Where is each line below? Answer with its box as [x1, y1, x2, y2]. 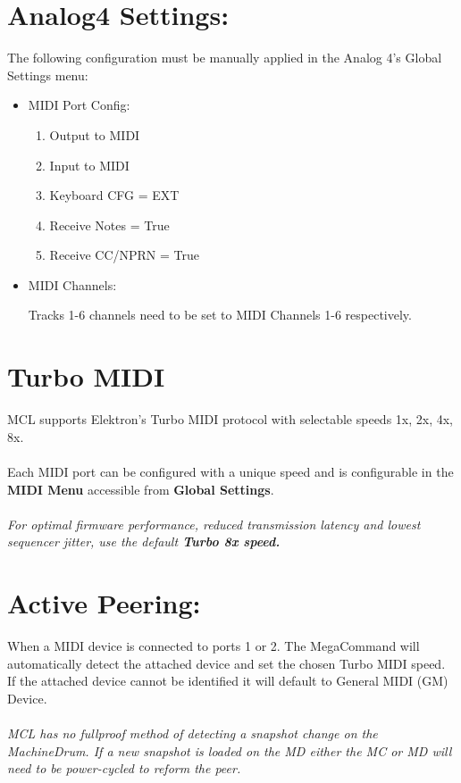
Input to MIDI [49, 155, 130, 174]
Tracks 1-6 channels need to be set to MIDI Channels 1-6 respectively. [28, 305, 412, 324]
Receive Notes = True [49, 215, 170, 234]
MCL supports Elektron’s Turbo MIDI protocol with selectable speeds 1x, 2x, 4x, [7, 410, 453, 429]
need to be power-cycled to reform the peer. [7, 759, 241, 778]
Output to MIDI [49, 125, 140, 144]
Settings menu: [7, 65, 88, 84]
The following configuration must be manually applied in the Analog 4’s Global [7, 48, 442, 67]
